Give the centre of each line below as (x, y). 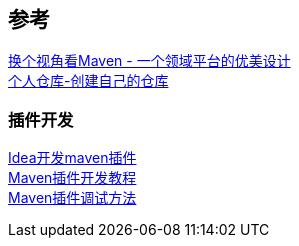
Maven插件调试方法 (72, 198)
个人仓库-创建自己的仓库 (88, 81)
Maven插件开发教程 (72, 178)
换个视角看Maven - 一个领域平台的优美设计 (149, 61)
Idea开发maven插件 (72, 158)
